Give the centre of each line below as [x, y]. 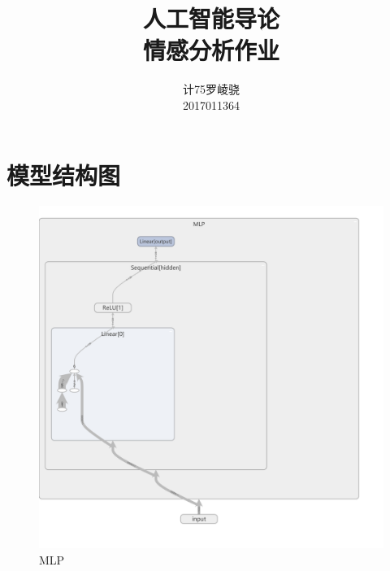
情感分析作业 [211, 50]
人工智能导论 [211, 18]
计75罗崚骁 [211, 89]
